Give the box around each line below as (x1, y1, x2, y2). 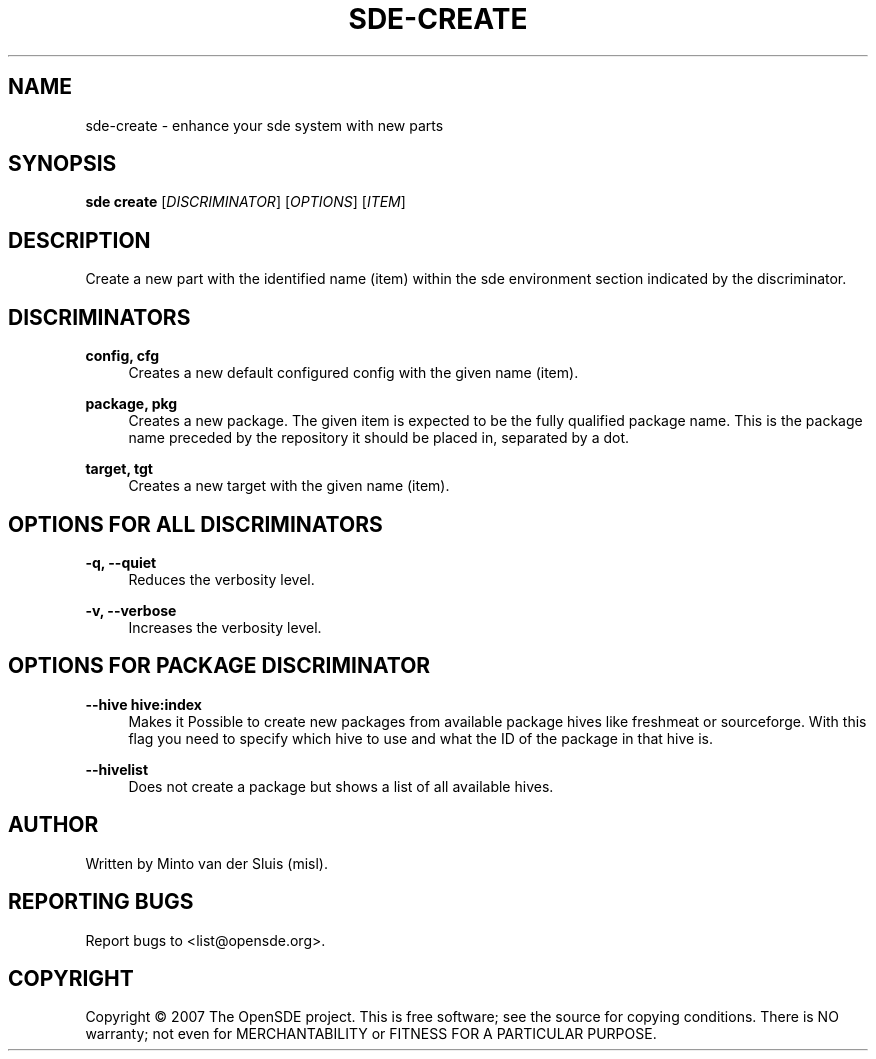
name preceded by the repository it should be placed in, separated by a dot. (128, 429, 630, 447)
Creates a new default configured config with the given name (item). (128, 364, 579, 382)
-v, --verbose (85, 601, 177, 619)
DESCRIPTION (8, 227, 151, 253)
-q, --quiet (85, 553, 157, 571)
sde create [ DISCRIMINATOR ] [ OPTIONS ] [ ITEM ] (85, 193, 406, 211)
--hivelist (85, 760, 149, 778)
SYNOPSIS (8, 151, 117, 177)
